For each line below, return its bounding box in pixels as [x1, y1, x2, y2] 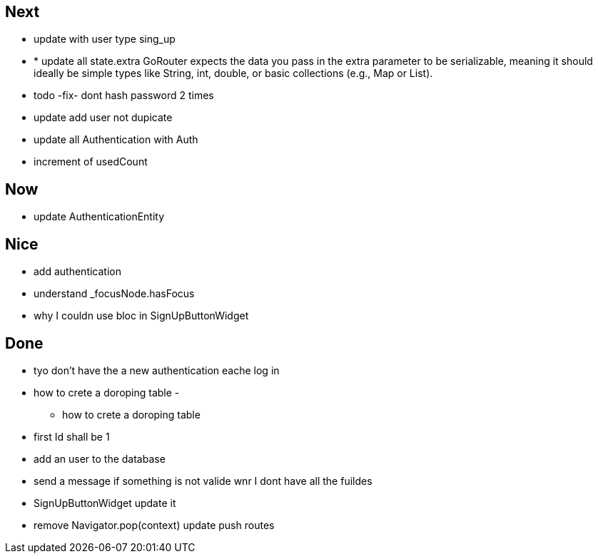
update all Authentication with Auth [34, 133, 198, 146]
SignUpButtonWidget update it [34, 496, 176, 509]
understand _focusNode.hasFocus [34, 287, 195, 300]
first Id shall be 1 [34, 430, 110, 443]
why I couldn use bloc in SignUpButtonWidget [34, 309, 249, 322]
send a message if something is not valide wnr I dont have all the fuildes [34, 474, 373, 487]
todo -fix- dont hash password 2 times [34, 89, 214, 102]
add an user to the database [34, 452, 166, 465]
